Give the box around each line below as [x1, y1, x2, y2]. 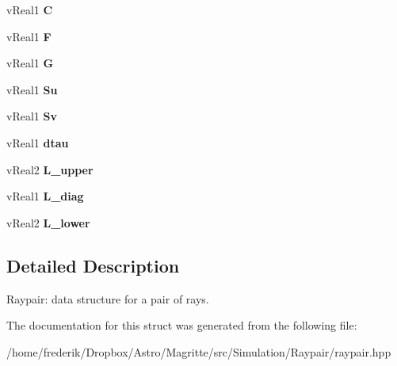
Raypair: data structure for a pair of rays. [6, 290, 209, 307]
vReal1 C [6, 2, 53, 17]
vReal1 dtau [6, 134, 69, 151]
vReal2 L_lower [6, 214, 90, 231]
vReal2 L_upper [6, 161, 94, 177]
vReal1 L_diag [6, 188, 84, 204]
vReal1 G [6, 55, 54, 71]
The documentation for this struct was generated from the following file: [6, 317, 357, 334]
